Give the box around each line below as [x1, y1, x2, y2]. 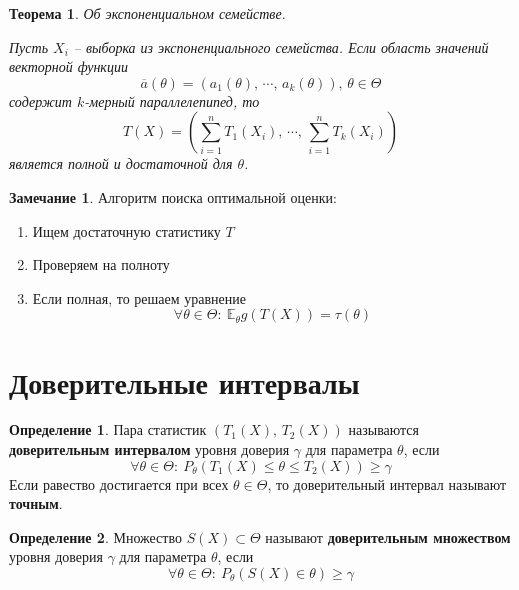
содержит [9, 90, 72, 111]
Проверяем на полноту [32, 254, 170, 275]
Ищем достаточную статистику [32, 220, 221, 241]
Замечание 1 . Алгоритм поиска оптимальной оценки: [9, 186, 337, 207]
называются [348, 419, 419, 440]
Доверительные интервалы [9, 361, 360, 402]
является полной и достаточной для [9, 153, 233, 174]
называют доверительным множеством [265, 526, 511, 547]
